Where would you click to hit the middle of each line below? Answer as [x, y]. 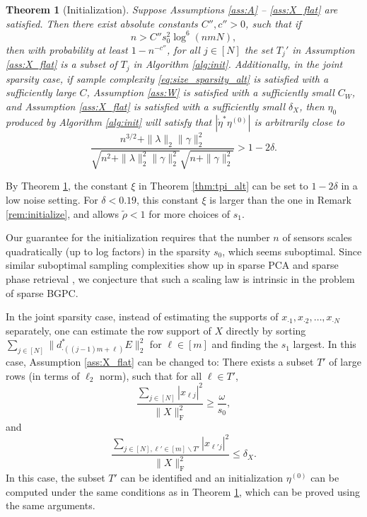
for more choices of [190, 213]
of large [345, 362]
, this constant [168, 200]
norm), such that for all [151, 375]
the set [258, 49]
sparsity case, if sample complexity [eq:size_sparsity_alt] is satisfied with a [167, 78]
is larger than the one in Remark [280, 200]
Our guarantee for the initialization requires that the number [138, 237]
